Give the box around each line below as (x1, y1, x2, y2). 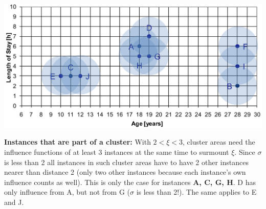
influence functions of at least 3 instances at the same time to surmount (4, 147, 229, 157)
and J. (4, 197, 24, 207)
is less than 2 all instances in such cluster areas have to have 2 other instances (4, 156, 249, 167)
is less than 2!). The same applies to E (136, 187, 257, 197)
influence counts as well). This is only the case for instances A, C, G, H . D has (4, 176, 256, 187)
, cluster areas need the (183, 136, 255, 147)
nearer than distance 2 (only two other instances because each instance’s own (4, 167, 246, 177)
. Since (234, 147, 255, 157)
